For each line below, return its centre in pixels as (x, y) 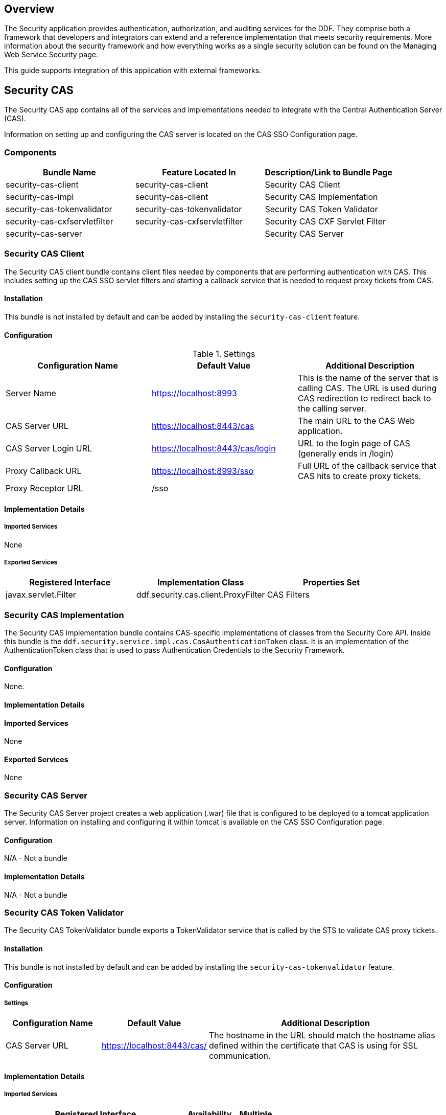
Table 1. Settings (224, 354)
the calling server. (332, 409)
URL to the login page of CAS (354, 443)
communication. (240, 1055)
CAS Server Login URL (49, 449)
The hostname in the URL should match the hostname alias (322, 1035)
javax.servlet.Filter (41, 595)
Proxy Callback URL (44, 471)
